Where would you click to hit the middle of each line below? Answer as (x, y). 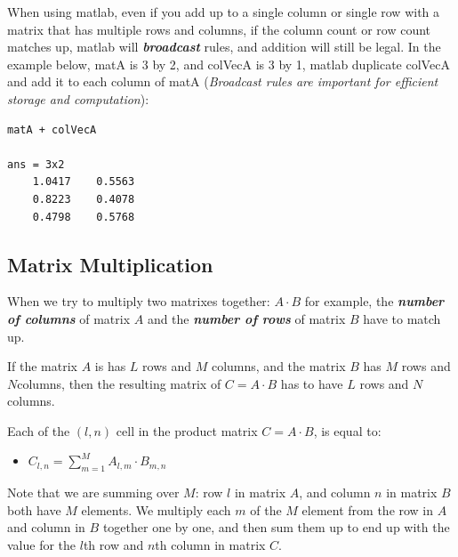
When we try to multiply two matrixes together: (139, 301)
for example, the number (374, 301)
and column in (46, 527)
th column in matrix (210, 545)
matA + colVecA (52, 129)
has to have (312, 383)
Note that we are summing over (93, 492)
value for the (42, 545)
